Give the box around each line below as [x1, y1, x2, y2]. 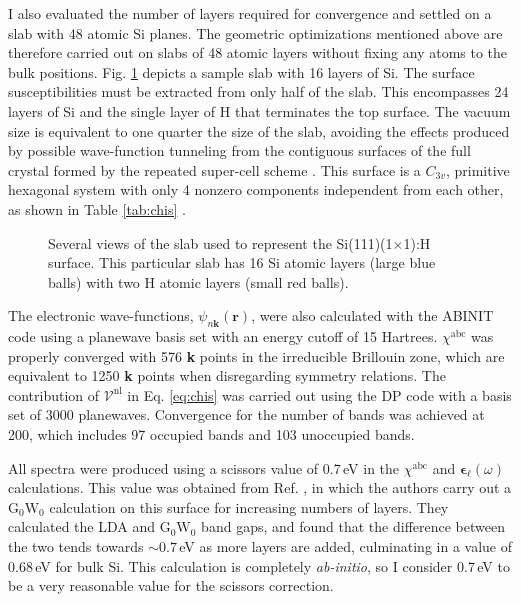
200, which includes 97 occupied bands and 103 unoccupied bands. [8, 424, 415, 445]
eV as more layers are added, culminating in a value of [179, 536, 512, 557]
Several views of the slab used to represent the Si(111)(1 [48, 232, 393, 253]
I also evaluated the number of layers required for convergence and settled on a [8, 3, 492, 23]
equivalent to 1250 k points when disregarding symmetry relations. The [8, 365, 446, 386]
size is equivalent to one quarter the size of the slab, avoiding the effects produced [8, 120, 510, 141]
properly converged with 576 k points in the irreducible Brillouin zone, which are [8, 345, 505, 366]
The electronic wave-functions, [8, 305, 194, 326]
